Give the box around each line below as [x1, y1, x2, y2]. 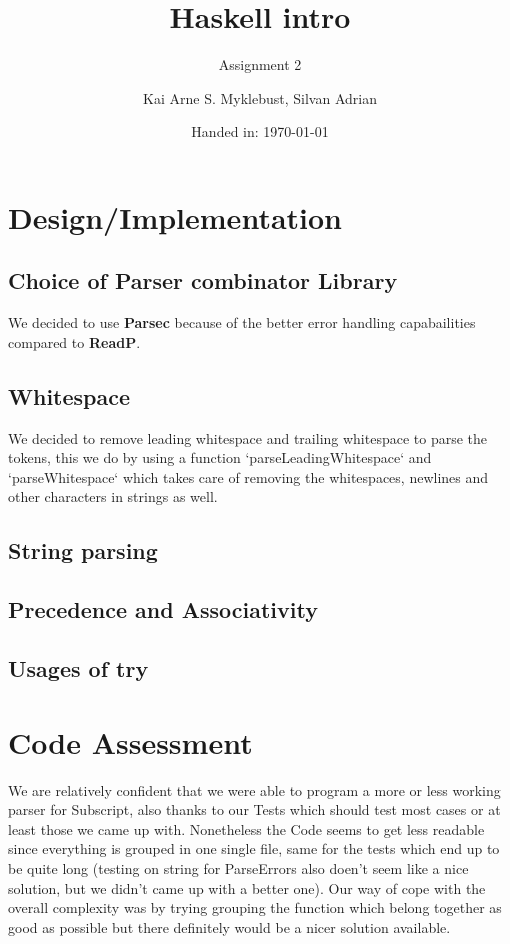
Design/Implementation [8, 196, 342, 237]
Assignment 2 [218, 54, 302, 75]
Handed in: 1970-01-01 [191, 121, 329, 142]
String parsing [8, 535, 158, 566]
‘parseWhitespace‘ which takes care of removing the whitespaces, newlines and [8, 466, 489, 487]
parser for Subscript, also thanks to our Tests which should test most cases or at [8, 799, 501, 820]
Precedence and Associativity [8, 594, 318, 625]
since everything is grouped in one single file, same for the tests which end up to [8, 838, 500, 859]
